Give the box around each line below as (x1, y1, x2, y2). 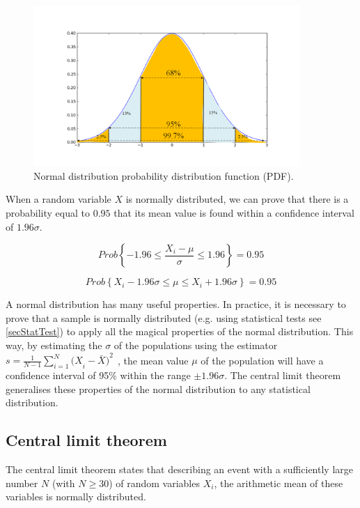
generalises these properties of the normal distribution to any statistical (6, 381, 311, 396)
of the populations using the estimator (114, 338, 278, 353)
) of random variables (109, 475, 200, 490)
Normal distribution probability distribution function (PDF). (33, 168, 294, 183)
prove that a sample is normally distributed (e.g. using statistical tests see (6, 310, 322, 325)
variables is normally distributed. (6, 489, 146, 504)
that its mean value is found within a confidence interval (114, 206, 354, 220)
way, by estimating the (6, 338, 102, 353)
